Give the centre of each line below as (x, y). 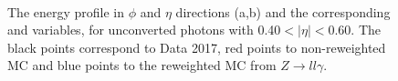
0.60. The (354, 30)
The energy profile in (66, 11)
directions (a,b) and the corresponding (283, 11)
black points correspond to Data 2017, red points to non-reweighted (197, 47)
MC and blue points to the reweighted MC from (142, 65)
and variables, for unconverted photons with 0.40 (144, 30)
